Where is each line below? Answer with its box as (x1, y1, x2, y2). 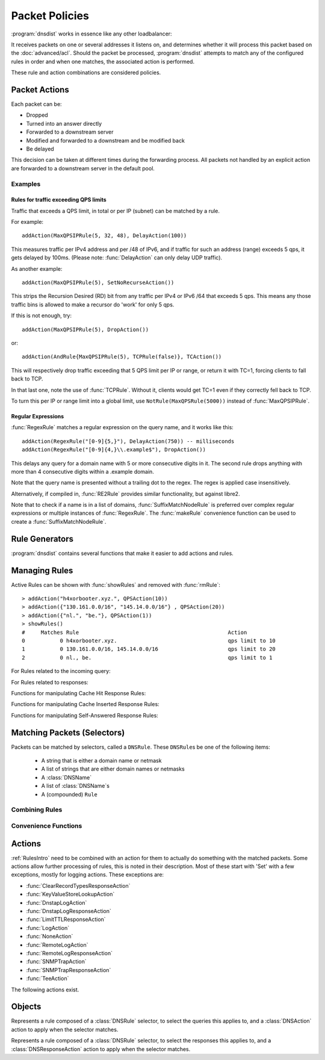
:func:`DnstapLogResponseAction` (26, 907, 111, 914)
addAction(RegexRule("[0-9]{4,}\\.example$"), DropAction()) (22, 446, 206, 453)
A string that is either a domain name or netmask (41, 757, 162, 764)
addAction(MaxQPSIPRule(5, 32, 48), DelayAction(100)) (22, 232, 187, 239)
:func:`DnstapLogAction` (26, 899, 87, 906)
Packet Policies (11, 9, 90, 22)
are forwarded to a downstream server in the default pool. (11, 164, 155, 172)
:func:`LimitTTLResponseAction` (26, 916, 106, 923)
